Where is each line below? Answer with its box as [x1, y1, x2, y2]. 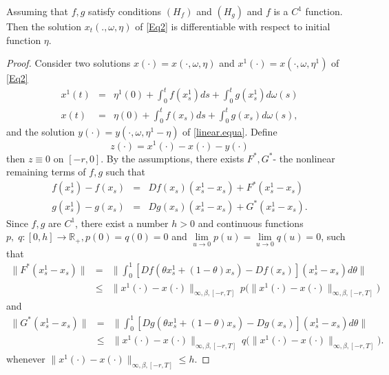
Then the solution [6, 19, 81, 33]
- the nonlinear [273, 151, 335, 165]
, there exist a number [75, 215, 169, 230]
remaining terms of [6, 164, 86, 179]
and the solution [6, 125, 75, 139]
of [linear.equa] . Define [182, 125, 277, 139]
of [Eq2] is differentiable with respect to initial [135, 19, 330, 33]
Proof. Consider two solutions [6, 56, 131, 70]
